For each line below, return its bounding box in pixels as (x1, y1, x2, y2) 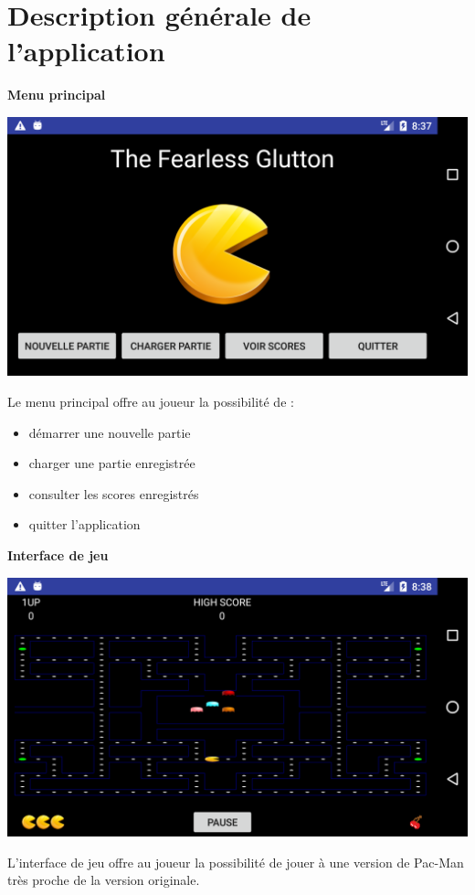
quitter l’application (28, 515, 141, 534)
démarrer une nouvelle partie (28, 422, 191, 442)
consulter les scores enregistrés (28, 484, 199, 503)
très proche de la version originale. (7, 870, 200, 890)
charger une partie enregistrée (28, 453, 195, 473)
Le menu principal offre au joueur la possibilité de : (7, 392, 294, 410)
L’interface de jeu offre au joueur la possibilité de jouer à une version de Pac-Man (7, 852, 464, 871)
